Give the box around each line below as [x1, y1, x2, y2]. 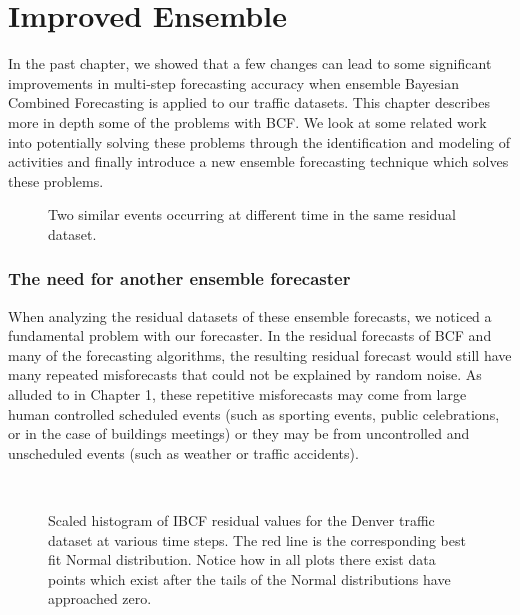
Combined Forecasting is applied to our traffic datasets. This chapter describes [8, 92, 490, 113]
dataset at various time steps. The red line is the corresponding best [48, 529, 466, 550]
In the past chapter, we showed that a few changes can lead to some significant [8, 53, 492, 74]
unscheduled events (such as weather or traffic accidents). [8, 442, 359, 463]
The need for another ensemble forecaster [8, 266, 351, 291]
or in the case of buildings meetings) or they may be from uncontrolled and [8, 423, 470, 444]
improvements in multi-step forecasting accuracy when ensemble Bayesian [8, 72, 459, 93]
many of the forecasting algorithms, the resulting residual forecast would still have [8, 344, 512, 365]
